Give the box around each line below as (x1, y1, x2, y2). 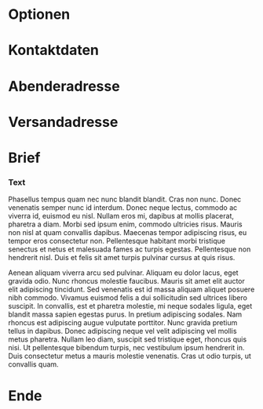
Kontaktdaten (8, 42, 100, 60)
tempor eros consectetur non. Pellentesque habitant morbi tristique (8, 237, 226, 246)
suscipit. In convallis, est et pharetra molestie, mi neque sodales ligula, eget (8, 302, 253, 311)
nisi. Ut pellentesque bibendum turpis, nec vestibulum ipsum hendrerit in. (8, 343, 245, 353)
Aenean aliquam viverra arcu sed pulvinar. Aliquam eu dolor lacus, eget (8, 268, 239, 277)
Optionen (8, 5, 71, 24)
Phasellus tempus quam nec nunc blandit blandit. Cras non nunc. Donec (8, 194, 242, 204)
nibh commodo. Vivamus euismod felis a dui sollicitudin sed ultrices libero (8, 293, 247, 302)
